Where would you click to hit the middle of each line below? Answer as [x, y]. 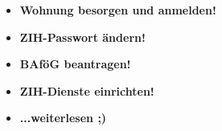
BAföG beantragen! [75, 64]
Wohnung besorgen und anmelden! [118, 10]
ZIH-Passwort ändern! [82, 37]
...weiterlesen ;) [63, 118]
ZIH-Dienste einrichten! [87, 90]
